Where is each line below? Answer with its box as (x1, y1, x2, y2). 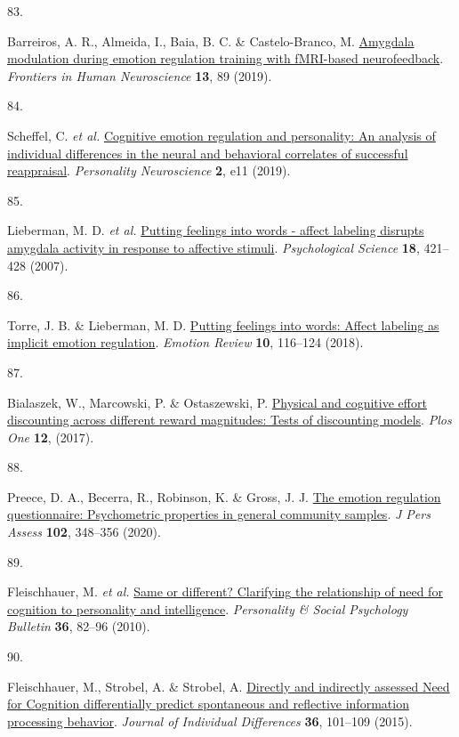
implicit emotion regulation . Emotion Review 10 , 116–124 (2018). (7, 333, 364, 352)
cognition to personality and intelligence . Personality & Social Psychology (7, 599, 408, 618)
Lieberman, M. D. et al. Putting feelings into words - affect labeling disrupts (7, 221, 424, 239)
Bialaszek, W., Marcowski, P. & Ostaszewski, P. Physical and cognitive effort (7, 393, 427, 411)
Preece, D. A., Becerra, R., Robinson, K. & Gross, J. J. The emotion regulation (7, 487, 441, 506)
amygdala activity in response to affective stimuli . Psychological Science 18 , (7, 238, 420, 256)
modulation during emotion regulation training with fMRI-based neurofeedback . (7, 49, 444, 68)
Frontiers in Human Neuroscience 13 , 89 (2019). (7, 66, 272, 85)
